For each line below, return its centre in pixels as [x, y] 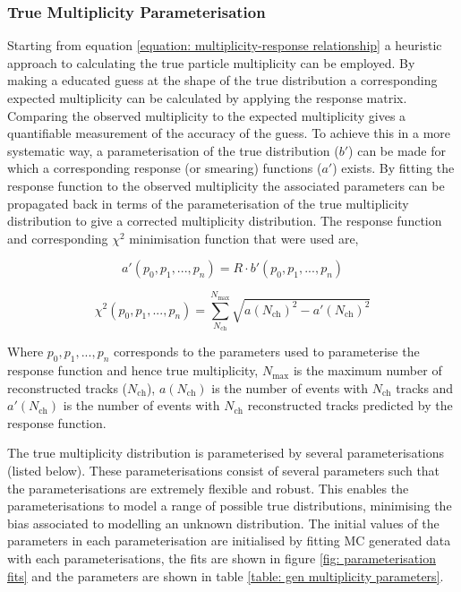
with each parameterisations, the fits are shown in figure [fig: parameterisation [222, 558]
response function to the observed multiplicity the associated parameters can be [226, 185]
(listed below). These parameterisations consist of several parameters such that [224, 471]
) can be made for [397, 150]
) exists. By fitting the [393, 168]
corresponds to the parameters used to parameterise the [267, 352]
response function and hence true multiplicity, [133, 370]
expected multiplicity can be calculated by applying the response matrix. [207, 98]
